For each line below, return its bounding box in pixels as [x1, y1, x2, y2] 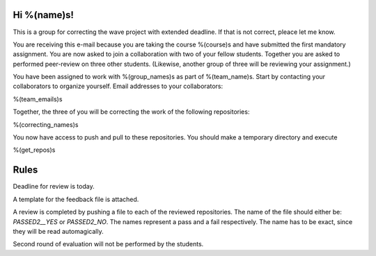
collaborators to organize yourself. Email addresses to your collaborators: [13, 82, 224, 90]
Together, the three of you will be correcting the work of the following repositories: [13, 108, 250, 116]
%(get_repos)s [13, 146, 56, 154]
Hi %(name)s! [13, 9, 75, 21]
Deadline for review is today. [13, 182, 95, 191]
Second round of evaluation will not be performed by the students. [13, 240, 204, 248]
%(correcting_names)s [13, 120, 79, 128]
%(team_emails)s [13, 94, 63, 103]
